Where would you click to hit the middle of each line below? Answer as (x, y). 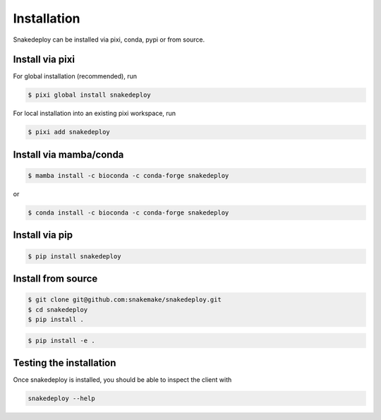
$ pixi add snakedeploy (69, 132)
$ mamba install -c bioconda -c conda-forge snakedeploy (128, 175)
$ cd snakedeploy (58, 310)
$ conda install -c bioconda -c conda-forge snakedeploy (128, 212)
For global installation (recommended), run (75, 76)
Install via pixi (44, 60)
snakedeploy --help (61, 398)
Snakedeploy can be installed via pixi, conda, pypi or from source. (109, 40)
